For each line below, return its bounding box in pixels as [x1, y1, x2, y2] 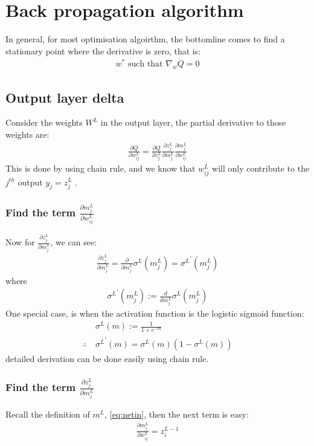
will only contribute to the [212, 162, 310, 175]
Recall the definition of [5, 408, 90, 421]
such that [127, 60, 163, 69]
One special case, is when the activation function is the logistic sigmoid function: [5, 307, 304, 320]
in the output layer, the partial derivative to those [100, 116, 286, 129]
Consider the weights [5, 116, 83, 129]
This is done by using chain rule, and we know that [5, 162, 196, 175]
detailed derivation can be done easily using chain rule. [5, 352, 209, 364]
